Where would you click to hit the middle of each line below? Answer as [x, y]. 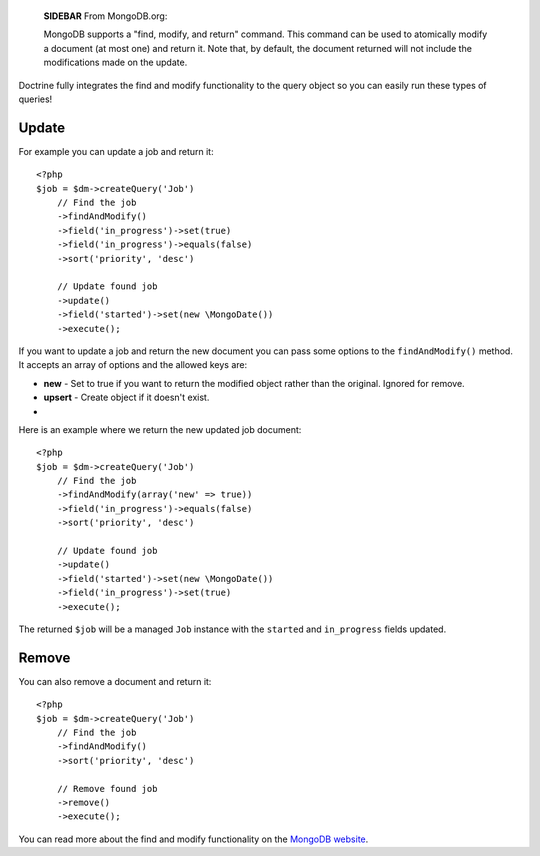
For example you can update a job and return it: [116, 151]
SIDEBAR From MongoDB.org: [105, 16]
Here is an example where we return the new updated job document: [160, 429]
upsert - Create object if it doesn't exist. [126, 397]
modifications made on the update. [115, 62]
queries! [35, 99]
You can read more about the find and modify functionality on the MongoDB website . [193, 839]
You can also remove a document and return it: [115, 681]
